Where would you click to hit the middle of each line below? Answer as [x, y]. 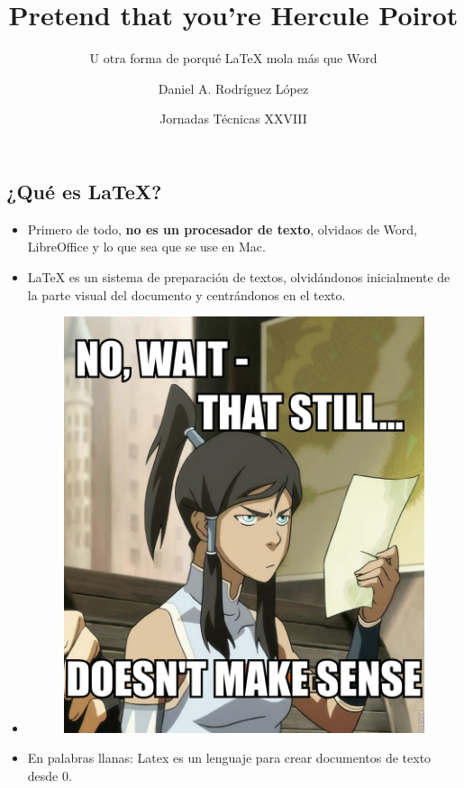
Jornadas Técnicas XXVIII [233, 119]
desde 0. [50, 776]
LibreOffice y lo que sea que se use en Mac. [146, 247]
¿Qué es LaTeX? [84, 191]
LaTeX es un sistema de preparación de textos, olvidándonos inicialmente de [239, 276]
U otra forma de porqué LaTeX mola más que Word [233, 58]
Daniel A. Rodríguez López [233, 88]
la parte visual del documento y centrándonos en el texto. [187, 294]
